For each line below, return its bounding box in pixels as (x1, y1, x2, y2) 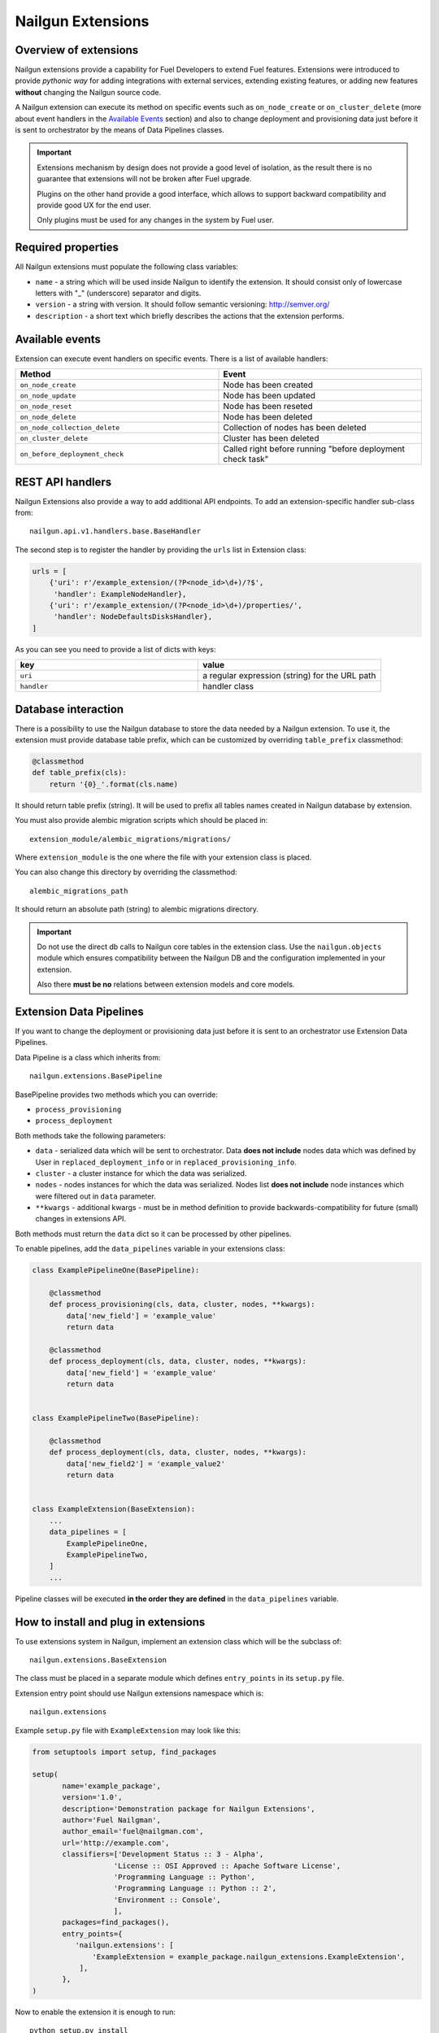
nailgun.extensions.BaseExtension (29, 1656, 167, 1665)
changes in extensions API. (35, 1214, 126, 1224)
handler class (202, 681, 254, 692)
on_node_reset (20, 402, 72, 411)
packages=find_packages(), (62, 1918, 170, 1927)
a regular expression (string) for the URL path (202, 670, 376, 681)
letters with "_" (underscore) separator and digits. (35, 289, 202, 298)
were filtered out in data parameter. (35, 1191, 156, 1201)
